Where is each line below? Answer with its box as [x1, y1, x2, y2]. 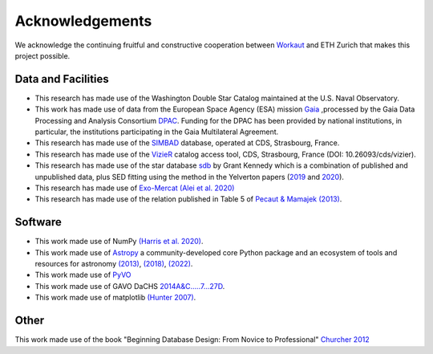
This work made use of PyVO [34, 270, 132, 280]
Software [14, 215, 62, 229]
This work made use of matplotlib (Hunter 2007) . [34, 293, 196, 303]
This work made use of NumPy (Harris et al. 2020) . [34, 237, 204, 246]
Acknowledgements [14, 12, 152, 30]
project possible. [14, 51, 71, 60]
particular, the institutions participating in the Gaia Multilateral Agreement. [34, 127, 279, 136]
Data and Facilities [14, 72, 110, 86]
